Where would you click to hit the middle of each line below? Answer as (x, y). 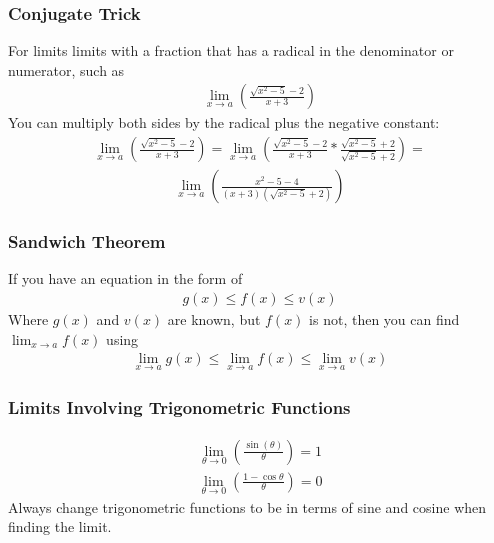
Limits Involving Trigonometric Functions (179, 407)
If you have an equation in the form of (125, 278)
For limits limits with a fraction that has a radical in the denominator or (231, 50)
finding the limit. (60, 526)
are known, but (214, 318)
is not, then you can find (384, 318)
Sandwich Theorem (87, 241)
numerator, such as (66, 69)
